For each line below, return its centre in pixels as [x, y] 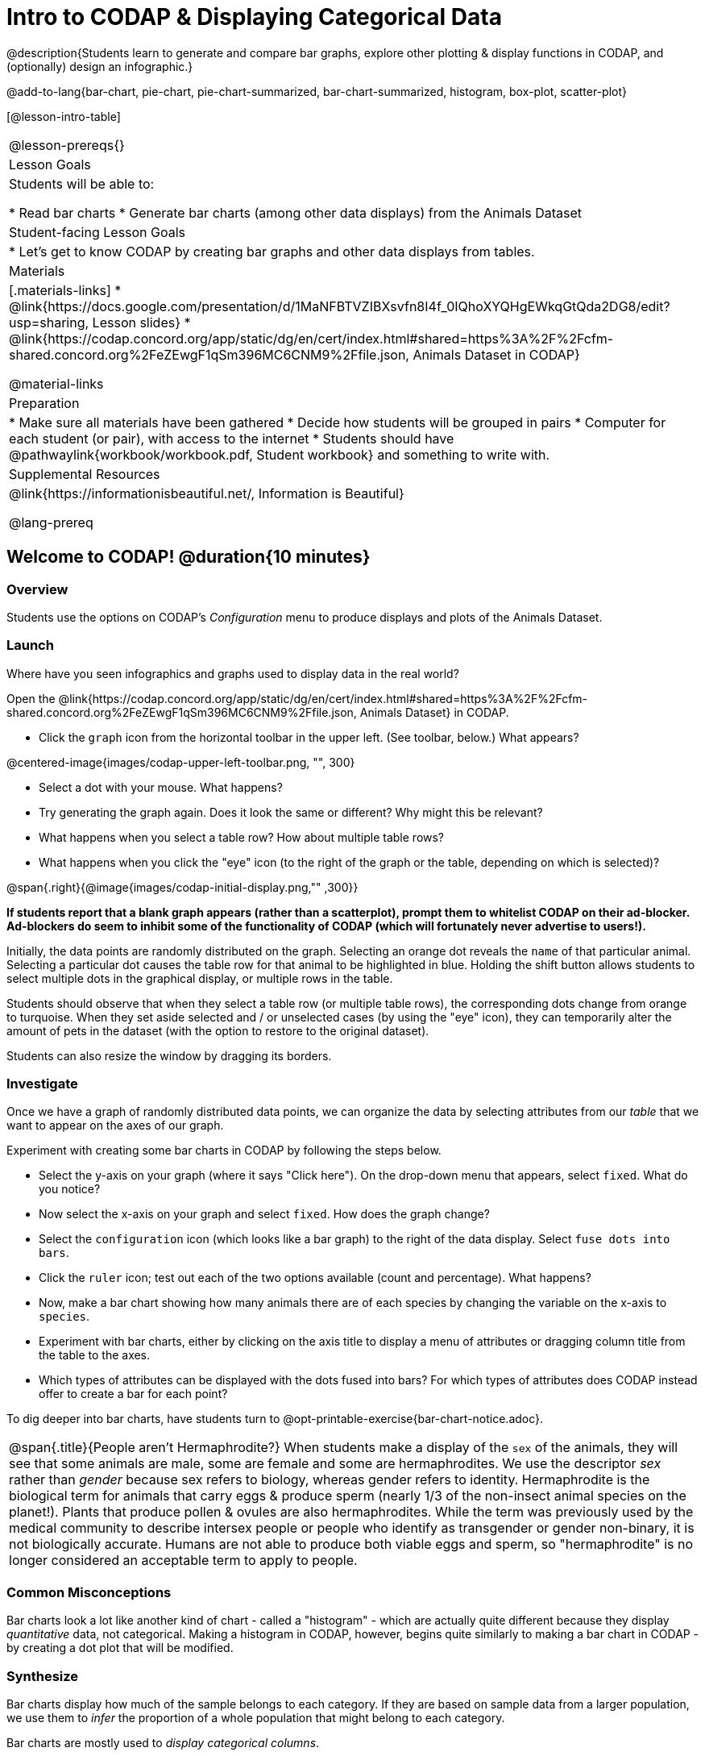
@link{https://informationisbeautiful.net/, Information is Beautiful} [207, 493]
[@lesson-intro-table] [64, 116]
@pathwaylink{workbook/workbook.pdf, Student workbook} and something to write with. [280, 454]
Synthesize [43, 1676]
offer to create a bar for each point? [133, 1394]
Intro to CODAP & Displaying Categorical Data [254, 17]
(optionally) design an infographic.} [100, 66]
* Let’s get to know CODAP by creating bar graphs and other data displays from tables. [272, 251]
